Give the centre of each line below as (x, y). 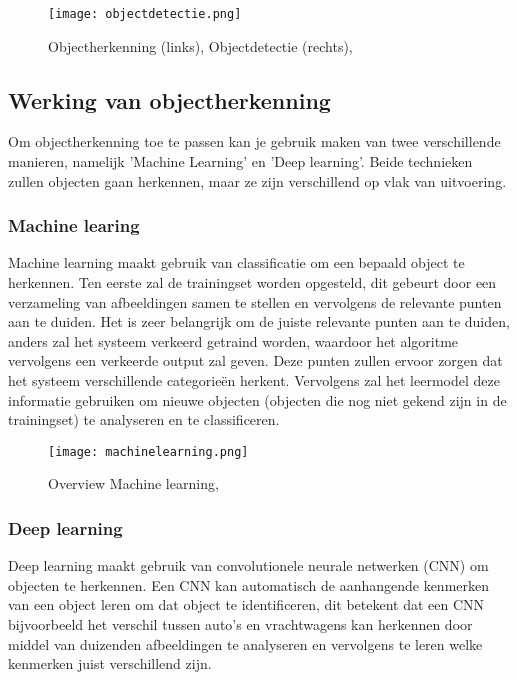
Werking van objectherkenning (169, 99)
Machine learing (74, 225)
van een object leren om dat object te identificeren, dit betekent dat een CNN (246, 604)
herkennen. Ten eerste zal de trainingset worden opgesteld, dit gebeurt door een (252, 282)
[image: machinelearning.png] (148, 451)
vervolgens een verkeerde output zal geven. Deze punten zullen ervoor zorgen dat (255, 360)
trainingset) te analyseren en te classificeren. (144, 419)
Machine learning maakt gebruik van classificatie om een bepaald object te (236, 262)
